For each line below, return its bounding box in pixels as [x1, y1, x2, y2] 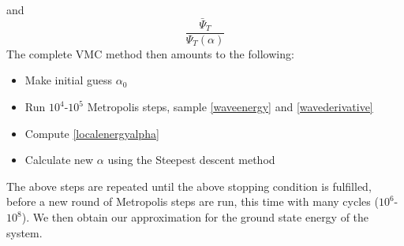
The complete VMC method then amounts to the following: [6, 45, 294, 61]
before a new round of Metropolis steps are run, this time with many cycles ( [6, 193, 379, 210]
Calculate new [24, 151, 94, 168]
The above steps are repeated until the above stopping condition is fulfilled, [6, 177, 372, 194]
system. [6, 224, 43, 240]
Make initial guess [24, 72, 113, 88]
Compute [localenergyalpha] [24, 125, 159, 141]
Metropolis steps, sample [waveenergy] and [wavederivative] [87, 99, 373, 115]
